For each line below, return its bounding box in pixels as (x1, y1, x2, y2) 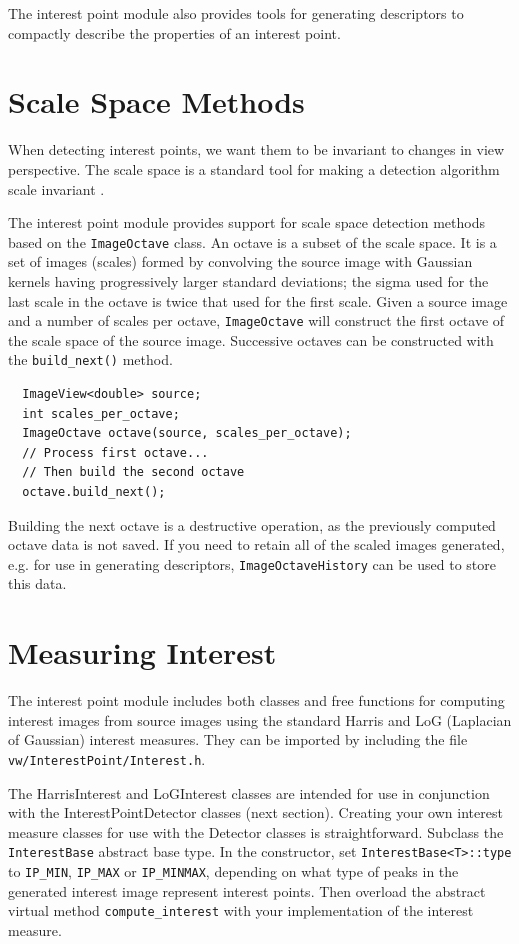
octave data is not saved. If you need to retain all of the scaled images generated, (8, 534, 505, 555)
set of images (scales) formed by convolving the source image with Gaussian (8, 251, 473, 272)
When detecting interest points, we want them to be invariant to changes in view (8, 139, 505, 160)
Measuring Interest (8, 632, 277, 673)
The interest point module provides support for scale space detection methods (8, 212, 485, 233)
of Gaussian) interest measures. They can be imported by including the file (8, 729, 468, 750)
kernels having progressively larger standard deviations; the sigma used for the (8, 270, 489, 291)
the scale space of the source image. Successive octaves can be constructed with (8, 329, 494, 350)
